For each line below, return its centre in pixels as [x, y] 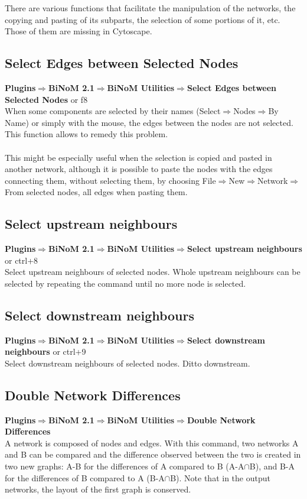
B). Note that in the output [220, 477]
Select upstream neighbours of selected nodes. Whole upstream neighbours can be [153, 272]
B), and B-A [272, 466]
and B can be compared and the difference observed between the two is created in [153, 454]
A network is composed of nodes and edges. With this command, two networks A [152, 443]
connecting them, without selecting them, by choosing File [110, 180]
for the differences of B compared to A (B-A [85, 477]
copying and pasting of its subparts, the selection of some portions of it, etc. [143, 19]
